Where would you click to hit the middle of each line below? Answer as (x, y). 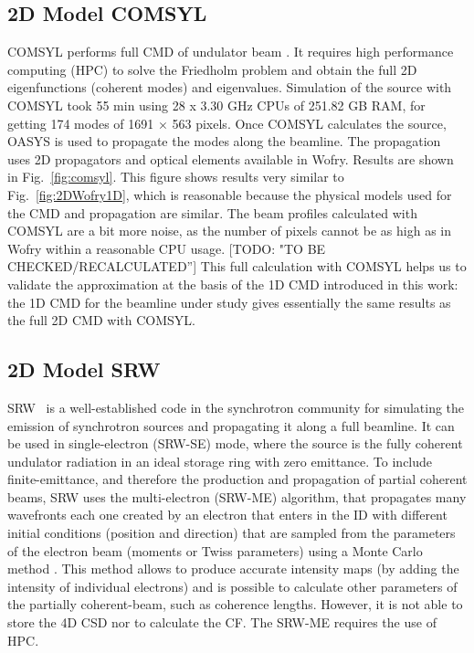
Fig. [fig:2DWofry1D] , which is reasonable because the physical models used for (230, 194)
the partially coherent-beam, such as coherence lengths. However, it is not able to (235, 604)
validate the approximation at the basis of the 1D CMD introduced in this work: (233, 284)
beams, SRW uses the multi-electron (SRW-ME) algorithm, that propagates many (237, 496)
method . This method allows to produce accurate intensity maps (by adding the (233, 569)
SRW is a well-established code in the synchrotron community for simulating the (236, 407)
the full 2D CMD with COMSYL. (101, 320)
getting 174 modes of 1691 (81, 123)
